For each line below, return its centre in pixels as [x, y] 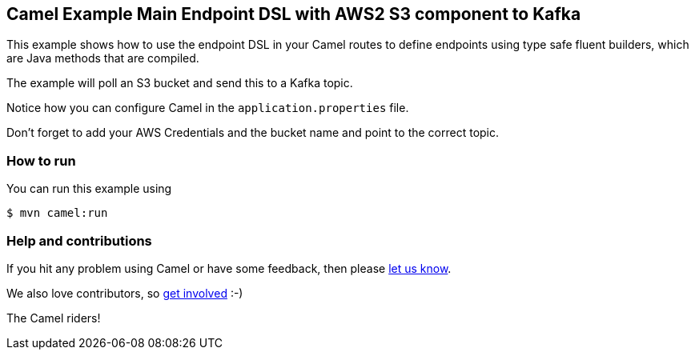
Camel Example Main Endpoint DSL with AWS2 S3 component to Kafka [294, 14]
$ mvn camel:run [57, 213]
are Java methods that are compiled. [103, 58]
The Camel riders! [54, 318]
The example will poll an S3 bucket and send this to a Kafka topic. [180, 83]
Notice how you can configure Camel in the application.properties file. [208, 108]
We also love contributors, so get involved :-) [125, 293]
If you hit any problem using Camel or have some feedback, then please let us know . [229, 268]
